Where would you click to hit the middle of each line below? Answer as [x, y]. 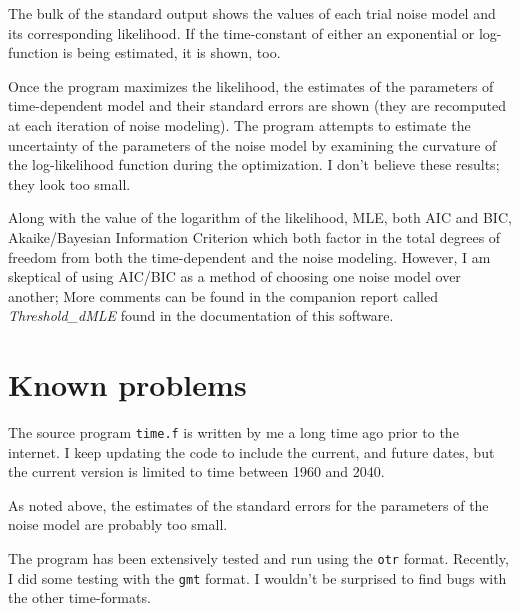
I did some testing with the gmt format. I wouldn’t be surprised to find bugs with [257, 577]
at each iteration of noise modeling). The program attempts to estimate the [239, 124]
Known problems [127, 384]
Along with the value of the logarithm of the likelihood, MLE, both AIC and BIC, [260, 217]
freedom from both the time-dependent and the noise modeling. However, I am [249, 256]
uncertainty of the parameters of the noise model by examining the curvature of [252, 144]
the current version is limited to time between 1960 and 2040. [196, 471]
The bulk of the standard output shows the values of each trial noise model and [252, 13]
